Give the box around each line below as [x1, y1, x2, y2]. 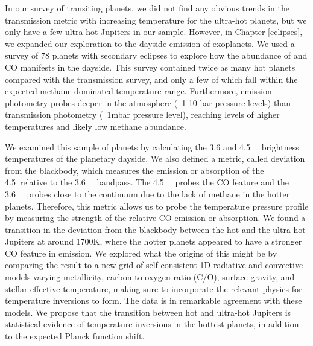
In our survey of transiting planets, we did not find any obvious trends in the [5, 2, 289, 14]
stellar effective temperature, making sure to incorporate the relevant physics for [5, 282, 302, 295]
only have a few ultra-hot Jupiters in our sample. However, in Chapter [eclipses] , [5, 25, 303, 38]
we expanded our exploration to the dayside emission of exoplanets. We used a [5, 37, 295, 50]
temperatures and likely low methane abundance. [5, 120, 186, 132]
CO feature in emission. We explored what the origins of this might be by [5, 246, 277, 259]
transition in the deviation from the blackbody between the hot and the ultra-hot [5, 223, 306, 235]
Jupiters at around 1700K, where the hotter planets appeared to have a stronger [5, 235, 302, 248]
